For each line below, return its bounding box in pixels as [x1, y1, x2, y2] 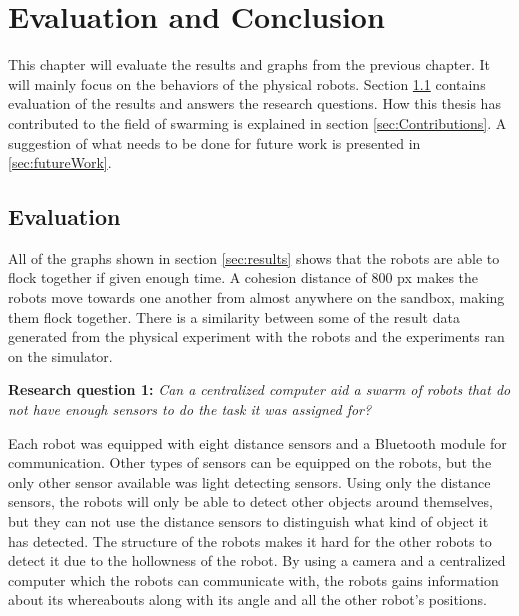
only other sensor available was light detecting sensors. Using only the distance [8, 471, 491, 492]
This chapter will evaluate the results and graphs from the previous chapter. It [8, 54, 491, 75]
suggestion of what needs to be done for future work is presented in [8, 132, 421, 153]
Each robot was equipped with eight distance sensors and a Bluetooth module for [8, 432, 507, 453]
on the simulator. [8, 345, 113, 366]
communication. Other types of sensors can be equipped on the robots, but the [8, 452, 492, 473]
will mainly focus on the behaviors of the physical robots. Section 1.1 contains [8, 73, 486, 94]
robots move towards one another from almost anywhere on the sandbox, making [8, 287, 505, 308]
